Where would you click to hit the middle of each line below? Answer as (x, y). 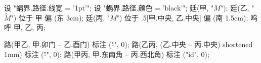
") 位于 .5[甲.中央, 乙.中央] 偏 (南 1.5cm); (182, 17)
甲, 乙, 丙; (29, 27)
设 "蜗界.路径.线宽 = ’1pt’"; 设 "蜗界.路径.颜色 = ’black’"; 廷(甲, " (109, 7)
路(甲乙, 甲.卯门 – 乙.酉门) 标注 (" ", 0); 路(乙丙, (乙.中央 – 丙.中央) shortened (128, 44)
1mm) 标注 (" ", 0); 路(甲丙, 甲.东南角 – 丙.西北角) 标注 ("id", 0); (107, 54)
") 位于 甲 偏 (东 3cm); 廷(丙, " (60, 17)
